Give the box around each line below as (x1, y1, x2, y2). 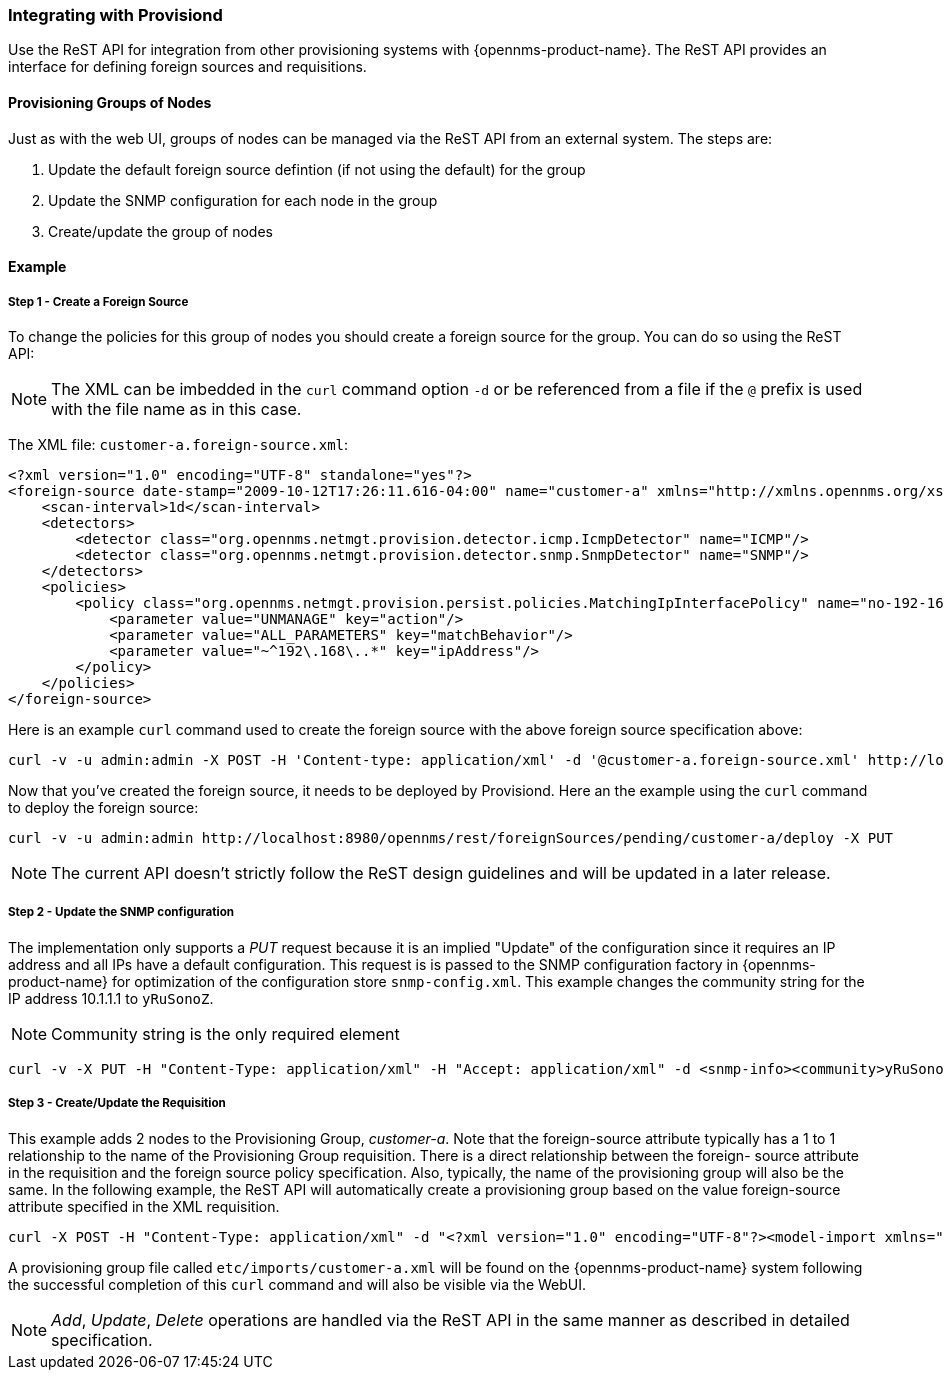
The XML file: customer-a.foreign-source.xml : (8, 435, 349, 453)
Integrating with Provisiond (8, 5, 223, 25)
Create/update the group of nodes (48, 222, 273, 240)
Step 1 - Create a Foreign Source (8, 294, 189, 309)
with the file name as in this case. (51, 398, 302, 419)
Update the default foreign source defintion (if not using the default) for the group (48, 160, 586, 178)
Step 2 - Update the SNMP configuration (8, 905, 235, 920)
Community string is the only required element (51, 1023, 400, 1044)
